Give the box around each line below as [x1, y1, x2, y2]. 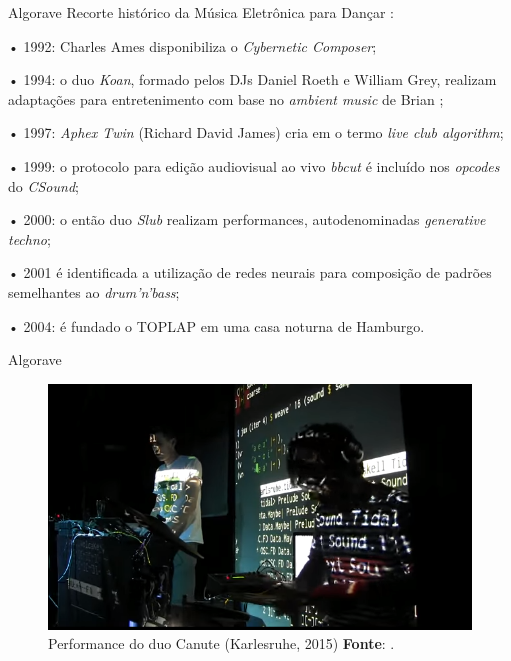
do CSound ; [8, 175, 79, 196]
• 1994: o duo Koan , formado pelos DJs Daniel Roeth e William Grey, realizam [8, 69, 497, 90]
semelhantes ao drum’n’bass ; [8, 281, 180, 302]
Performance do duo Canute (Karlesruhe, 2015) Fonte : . [48, 633, 395, 654]
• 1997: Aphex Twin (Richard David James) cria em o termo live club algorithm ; [8, 122, 504, 143]
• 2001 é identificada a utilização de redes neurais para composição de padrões [8, 262, 492, 283]
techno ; [8, 228, 51, 249]
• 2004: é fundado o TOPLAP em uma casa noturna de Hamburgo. [8, 315, 425, 336]
